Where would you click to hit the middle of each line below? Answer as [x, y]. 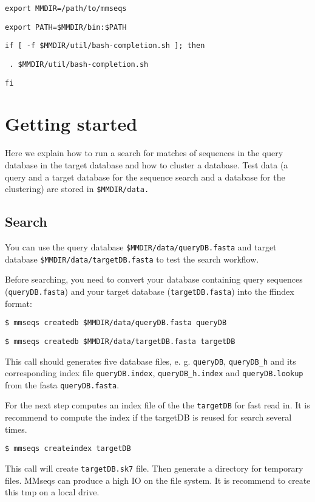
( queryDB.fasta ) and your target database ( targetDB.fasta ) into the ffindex [150, 291]
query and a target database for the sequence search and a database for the [145, 177]
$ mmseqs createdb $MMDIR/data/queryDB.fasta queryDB [116, 323]
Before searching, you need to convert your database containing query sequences [154, 279]
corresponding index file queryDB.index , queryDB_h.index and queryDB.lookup [154, 373]
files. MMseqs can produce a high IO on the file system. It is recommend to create [158, 480]
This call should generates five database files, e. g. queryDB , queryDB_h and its [151, 361]
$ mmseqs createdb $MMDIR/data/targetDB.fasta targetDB [120, 341]
